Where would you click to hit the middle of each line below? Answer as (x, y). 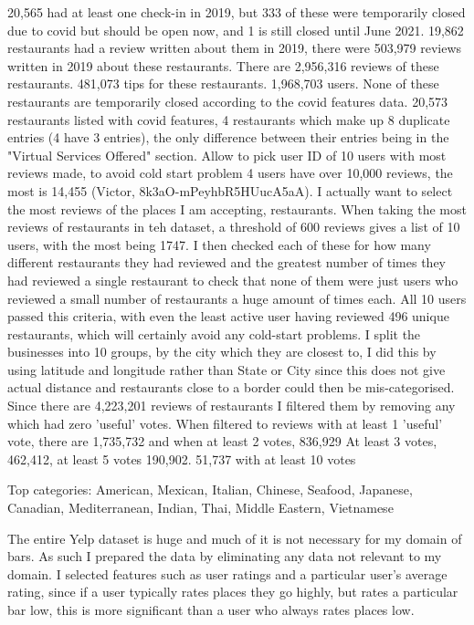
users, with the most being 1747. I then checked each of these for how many (219, 244)
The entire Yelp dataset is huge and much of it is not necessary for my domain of (235, 538)
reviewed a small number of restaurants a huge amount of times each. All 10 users (237, 298)
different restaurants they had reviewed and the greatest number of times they (227, 262)
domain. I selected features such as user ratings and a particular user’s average (227, 573)
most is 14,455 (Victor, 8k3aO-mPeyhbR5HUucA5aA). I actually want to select (230, 190)
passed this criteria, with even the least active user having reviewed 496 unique (228, 316)
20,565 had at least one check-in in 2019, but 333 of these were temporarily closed (237, 12)
